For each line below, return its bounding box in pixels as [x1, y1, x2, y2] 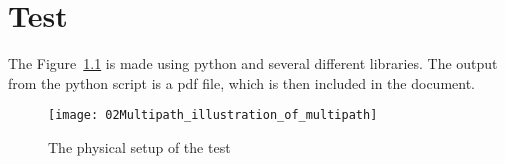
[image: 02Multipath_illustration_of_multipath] [48, 108, 378, 123]
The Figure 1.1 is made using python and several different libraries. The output [8, 53, 498, 74]
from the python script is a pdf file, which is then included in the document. [8, 72, 476, 93]
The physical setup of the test [48, 136, 231, 157]
